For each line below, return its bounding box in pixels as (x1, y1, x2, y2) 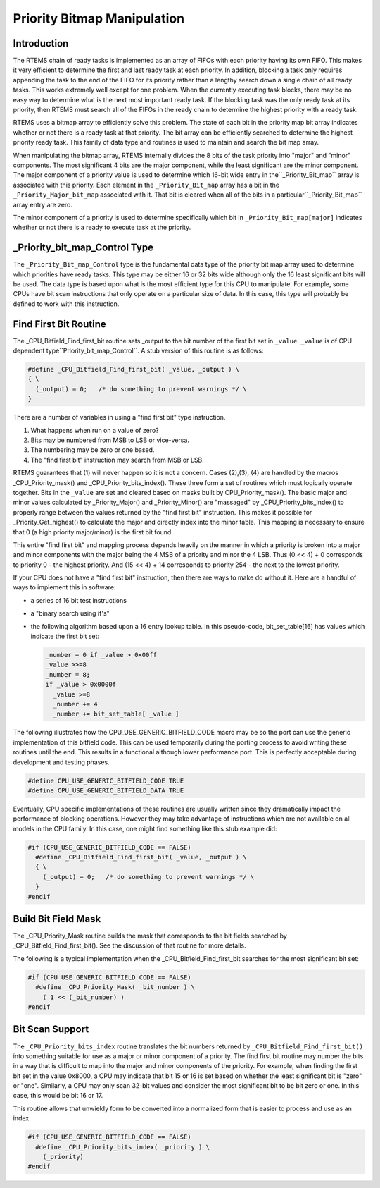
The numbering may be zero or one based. (30, 446, 155, 454)
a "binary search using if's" (30, 609, 110, 618)
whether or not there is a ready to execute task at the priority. (13, 223, 191, 232)
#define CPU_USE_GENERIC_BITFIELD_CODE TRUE (27, 776, 184, 785)
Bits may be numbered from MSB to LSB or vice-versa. (30, 436, 190, 444)
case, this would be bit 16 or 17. (13, 1091, 103, 1100)
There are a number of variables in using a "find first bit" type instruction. (13, 413, 226, 422)
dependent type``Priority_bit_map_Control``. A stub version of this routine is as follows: (13, 346, 264, 355)
